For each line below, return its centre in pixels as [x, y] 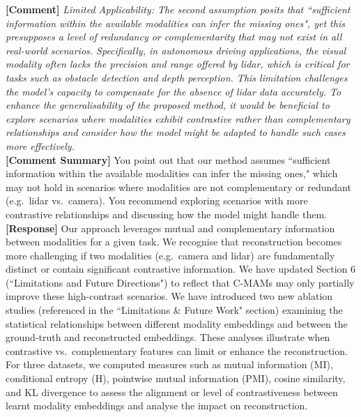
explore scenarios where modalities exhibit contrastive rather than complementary [178, 118]
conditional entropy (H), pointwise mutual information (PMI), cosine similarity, [176, 378]
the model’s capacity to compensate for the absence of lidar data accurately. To [174, 91]
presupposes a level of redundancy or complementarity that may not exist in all [174, 37]
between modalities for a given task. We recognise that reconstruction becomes [174, 242]
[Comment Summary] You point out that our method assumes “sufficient [168, 159]
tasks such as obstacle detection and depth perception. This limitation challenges [177, 77]
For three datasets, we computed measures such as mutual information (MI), [169, 364]
